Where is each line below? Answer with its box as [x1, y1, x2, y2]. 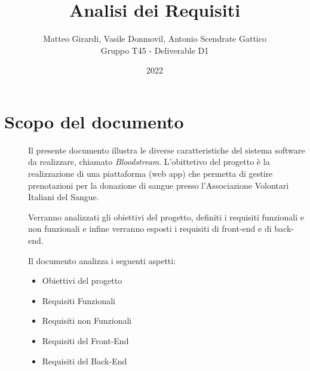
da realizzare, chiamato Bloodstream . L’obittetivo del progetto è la [28, 155, 270, 168]
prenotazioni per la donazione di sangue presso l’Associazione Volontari [28, 179, 289, 191]
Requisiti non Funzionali [42, 314, 132, 327]
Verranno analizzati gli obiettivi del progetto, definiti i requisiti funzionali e [28, 210, 304, 223]
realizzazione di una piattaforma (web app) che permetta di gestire [28, 167, 273, 180]
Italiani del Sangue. [28, 191, 99, 203]
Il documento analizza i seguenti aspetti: [28, 254, 176, 266]
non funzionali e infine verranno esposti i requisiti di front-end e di [28, 222, 272, 235]
